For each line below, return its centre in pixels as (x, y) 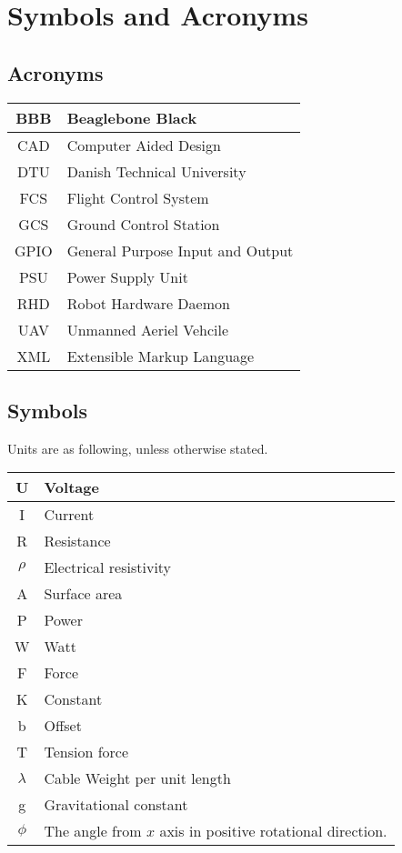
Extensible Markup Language (161, 356)
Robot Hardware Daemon (148, 303)
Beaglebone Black (132, 117)
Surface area (83, 594)
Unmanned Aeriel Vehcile (148, 329)
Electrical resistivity (108, 567)
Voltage (71, 487)
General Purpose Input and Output (180, 250)
